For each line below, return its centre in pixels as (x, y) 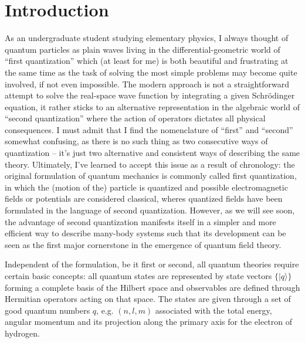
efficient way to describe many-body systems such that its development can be (145, 233)
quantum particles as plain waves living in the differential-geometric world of (143, 49)
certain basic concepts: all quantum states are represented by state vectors (138, 276)
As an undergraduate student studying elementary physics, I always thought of (147, 38)
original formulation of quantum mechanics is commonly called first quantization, (151, 176)
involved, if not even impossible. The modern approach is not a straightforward (147, 84)
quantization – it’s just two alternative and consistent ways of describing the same (152, 153)
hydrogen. (22, 333)
